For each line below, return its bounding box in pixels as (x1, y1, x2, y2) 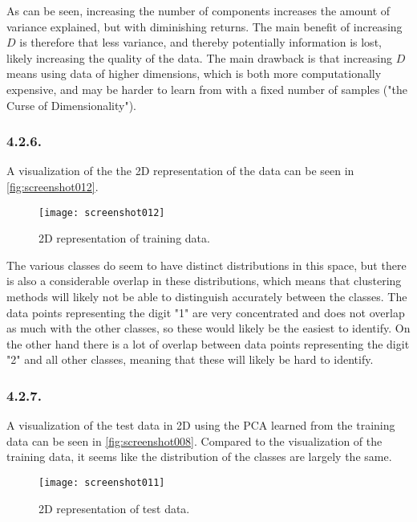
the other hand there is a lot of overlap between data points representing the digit (6, 335, 410, 352)
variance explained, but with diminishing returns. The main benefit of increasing (6, 18, 403, 35)
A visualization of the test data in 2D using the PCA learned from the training (6, 417, 395, 434)
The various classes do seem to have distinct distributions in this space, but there (6, 256, 407, 273)
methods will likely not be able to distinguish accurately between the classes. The (6, 288, 407, 304)
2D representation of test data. (38, 500, 190, 516)
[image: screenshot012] (38, 206, 165, 218)
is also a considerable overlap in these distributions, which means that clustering (6, 272, 402, 289)
